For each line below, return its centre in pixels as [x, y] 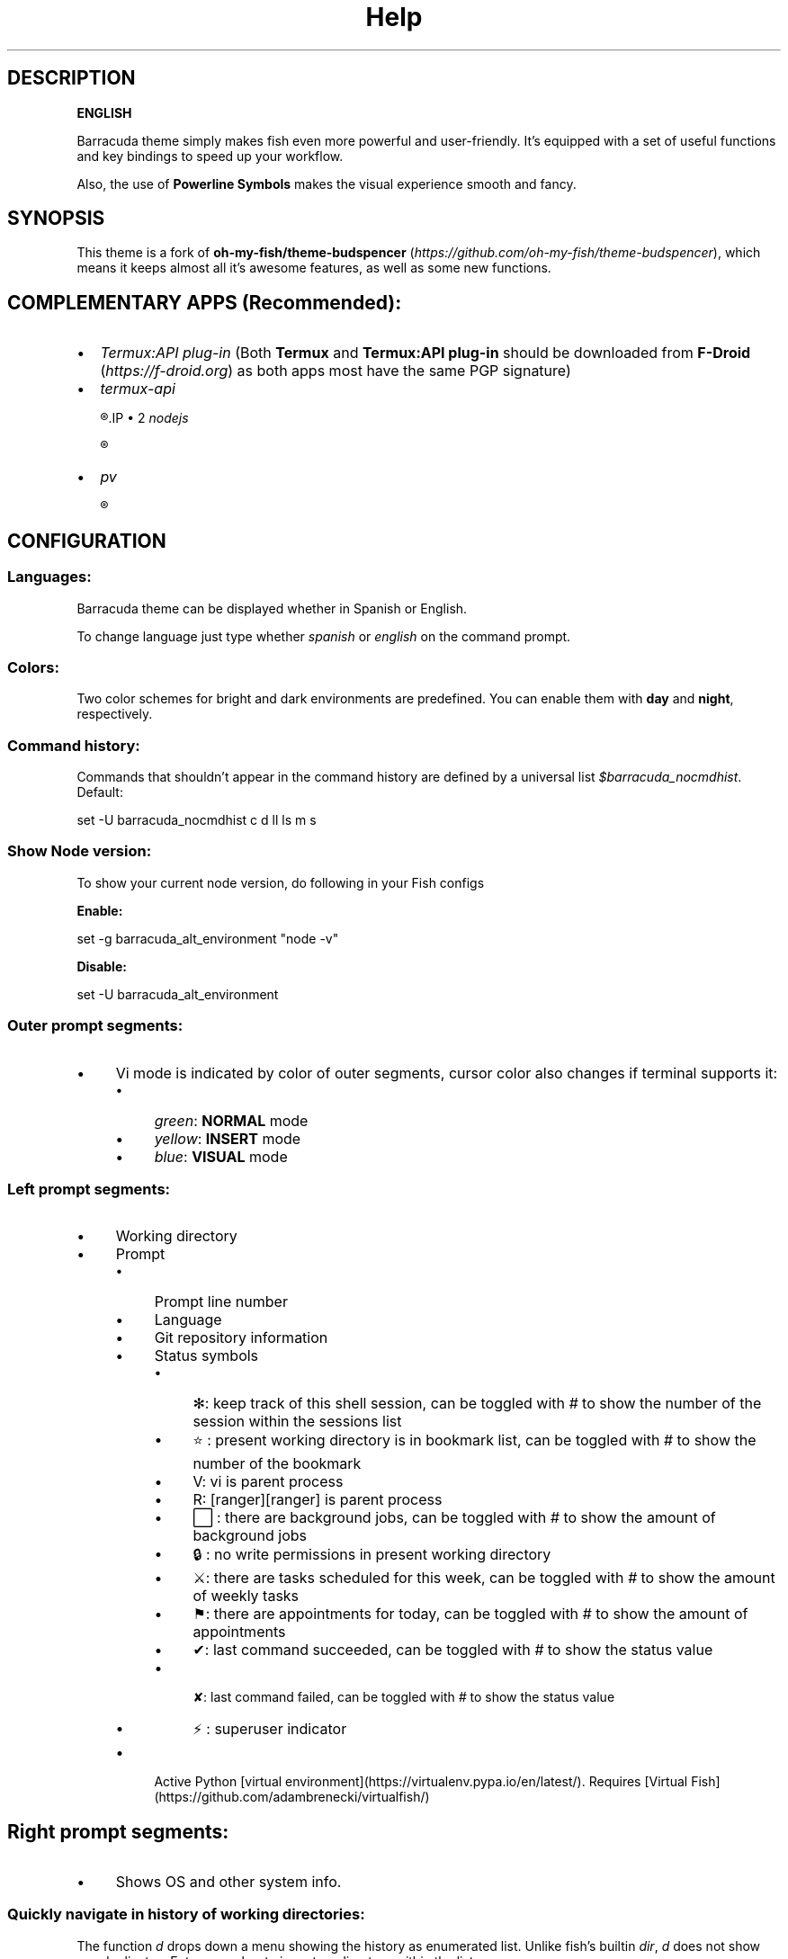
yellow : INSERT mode [228, 1138]
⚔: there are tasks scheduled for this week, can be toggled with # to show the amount [484, 1578]
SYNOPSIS [56, 219]
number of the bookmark [277, 1464]
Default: [100, 792]
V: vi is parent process [268, 1482]
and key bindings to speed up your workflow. [210, 156]
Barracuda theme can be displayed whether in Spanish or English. [272, 608]
